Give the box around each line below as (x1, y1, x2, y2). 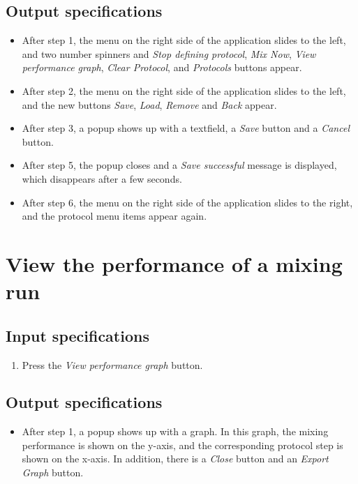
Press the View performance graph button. (22, 357, 203, 372)
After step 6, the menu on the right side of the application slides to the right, (22, 195, 353, 209)
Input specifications (6, 324, 149, 346)
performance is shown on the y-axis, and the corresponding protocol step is (22, 437, 343, 452)
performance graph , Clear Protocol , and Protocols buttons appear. (22, 60, 302, 75)
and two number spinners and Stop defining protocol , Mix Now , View (22, 46, 316, 61)
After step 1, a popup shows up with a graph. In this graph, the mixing (22, 424, 329, 439)
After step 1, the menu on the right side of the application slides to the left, (22, 33, 346, 47)
